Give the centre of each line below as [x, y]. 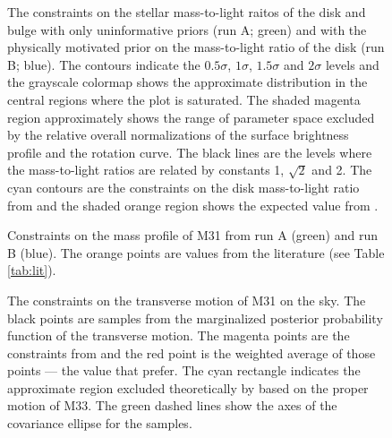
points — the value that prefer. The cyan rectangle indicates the [184, 370]
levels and [352, 64]
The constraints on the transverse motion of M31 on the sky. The [187, 300]
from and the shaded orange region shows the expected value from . [193, 205]
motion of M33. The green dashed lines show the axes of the [172, 405]
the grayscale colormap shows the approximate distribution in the [187, 82]
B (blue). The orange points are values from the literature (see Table [196, 252]
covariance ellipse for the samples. [100, 423]
